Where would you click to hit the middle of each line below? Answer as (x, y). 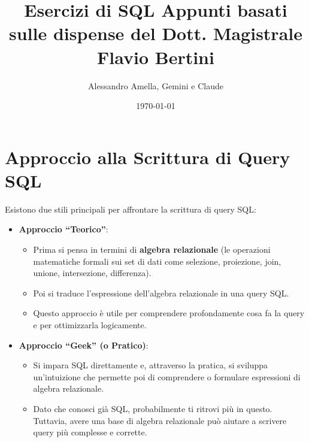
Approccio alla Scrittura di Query (148, 157)
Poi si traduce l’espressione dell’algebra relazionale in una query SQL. (161, 293)
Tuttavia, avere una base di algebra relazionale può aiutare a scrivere (160, 420)
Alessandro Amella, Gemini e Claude (156, 85)
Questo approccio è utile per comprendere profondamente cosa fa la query (169, 313)
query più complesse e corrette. (90, 432)
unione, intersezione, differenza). (92, 273)
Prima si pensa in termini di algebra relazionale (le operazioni (152, 249)
